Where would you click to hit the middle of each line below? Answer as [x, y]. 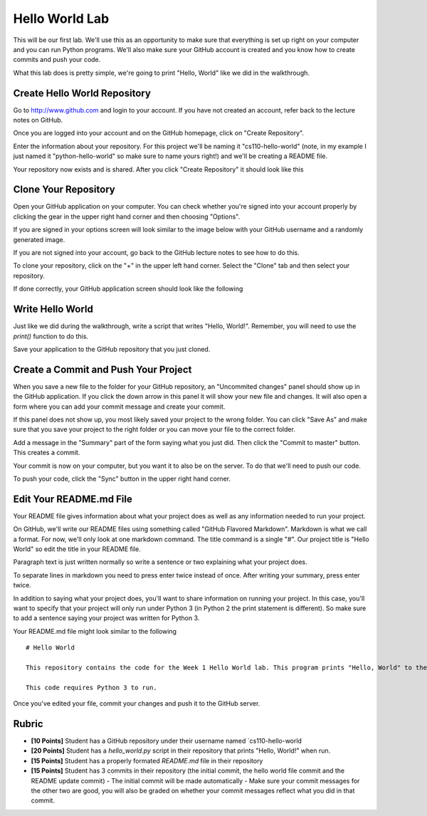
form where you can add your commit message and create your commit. [119, 407]
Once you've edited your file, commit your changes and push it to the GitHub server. [137, 703]
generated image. [39, 239]
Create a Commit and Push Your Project [102, 369]
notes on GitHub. [38, 120]
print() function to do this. [51, 336]
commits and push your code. [57, 60]
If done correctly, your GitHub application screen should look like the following [128, 289]
